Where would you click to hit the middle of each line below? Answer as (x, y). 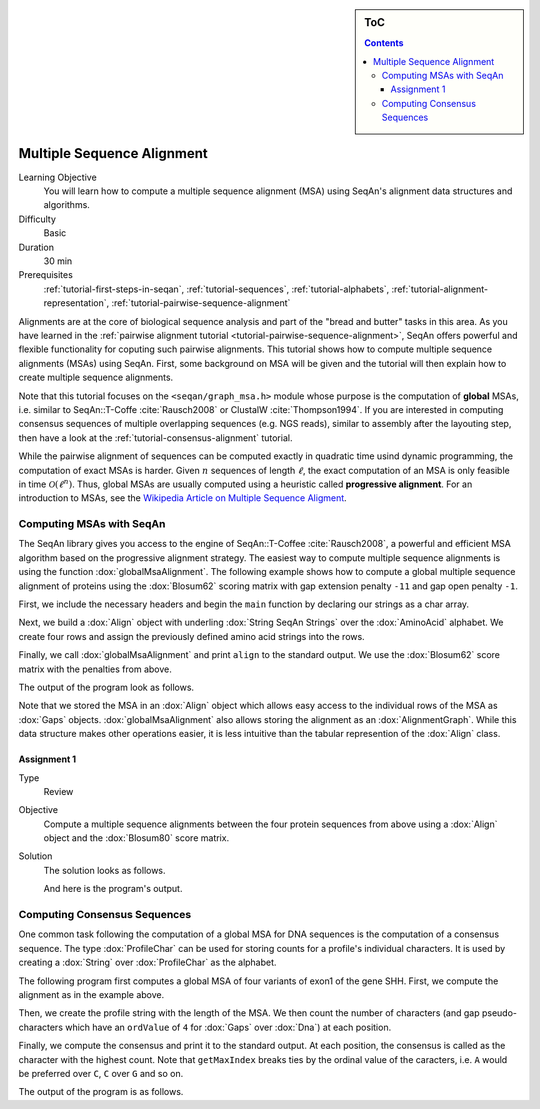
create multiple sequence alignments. (96, 377)
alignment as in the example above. (91, 994)
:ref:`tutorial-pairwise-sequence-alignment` (201, 303)
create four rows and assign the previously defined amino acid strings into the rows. (191, 636)
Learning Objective (57, 177)
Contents (384, 43)
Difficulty (37, 219)
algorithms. (66, 205)
